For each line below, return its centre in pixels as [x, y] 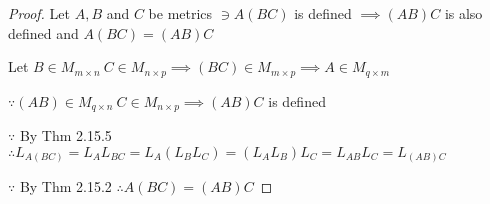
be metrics [180, 13]
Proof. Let [39, 13]
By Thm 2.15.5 [65, 135]
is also [463, 13]
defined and [43, 32]
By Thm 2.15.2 [65, 186]
